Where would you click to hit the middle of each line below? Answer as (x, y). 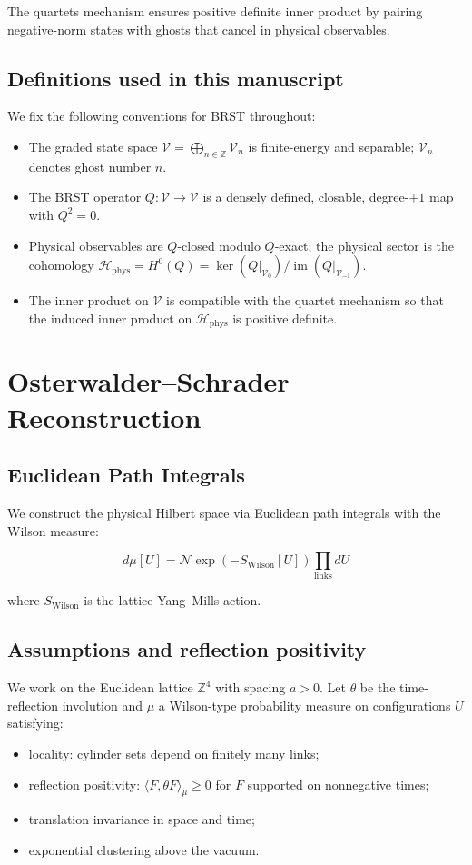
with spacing (251, 687)
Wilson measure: (53, 530)
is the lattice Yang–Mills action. (172, 600)
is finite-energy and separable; (331, 146)
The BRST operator (85, 197)
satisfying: (35, 723)
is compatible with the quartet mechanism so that (305, 300)
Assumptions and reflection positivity (187, 649)
